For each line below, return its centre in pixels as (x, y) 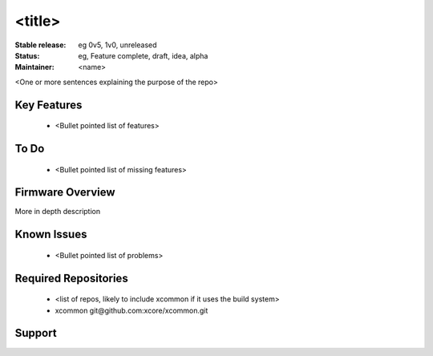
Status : (27, 55)
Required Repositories (71, 278)
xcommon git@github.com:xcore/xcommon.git (132, 310)
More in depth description (58, 212)
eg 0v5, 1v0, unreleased (117, 45)
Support (36, 333)
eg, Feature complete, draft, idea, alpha (143, 55)
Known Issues (51, 235)
